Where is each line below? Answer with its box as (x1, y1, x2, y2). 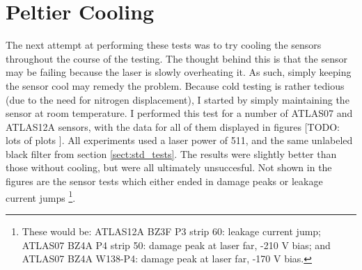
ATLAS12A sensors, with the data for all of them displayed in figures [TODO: (6, 119, 340, 134)
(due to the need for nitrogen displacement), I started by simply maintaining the (6, 92, 349, 106)
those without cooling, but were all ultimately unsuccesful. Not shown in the (6, 160, 332, 175)
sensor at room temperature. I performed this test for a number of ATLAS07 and (6, 106, 353, 120)
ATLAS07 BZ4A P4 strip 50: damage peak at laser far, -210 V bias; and (22, 237, 331, 252)
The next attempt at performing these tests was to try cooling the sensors (6, 38, 322, 52)
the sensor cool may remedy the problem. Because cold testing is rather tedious (6, 78, 345, 93)
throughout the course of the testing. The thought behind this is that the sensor (6, 51, 347, 65)
